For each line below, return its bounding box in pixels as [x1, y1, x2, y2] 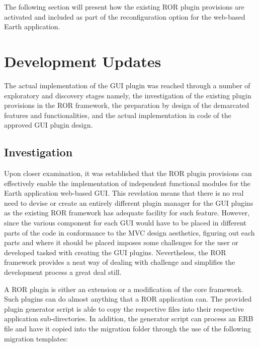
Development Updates [4, 50, 161, 71]
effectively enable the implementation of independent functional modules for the [4, 178, 250, 188]
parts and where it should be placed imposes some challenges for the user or [4, 237, 238, 248]
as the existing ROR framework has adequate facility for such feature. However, [4, 207, 250, 218]
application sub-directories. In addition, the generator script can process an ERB [4, 313, 253, 324]
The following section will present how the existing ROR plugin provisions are [4, 2, 244, 12]
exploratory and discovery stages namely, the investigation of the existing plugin [4, 90, 251, 100]
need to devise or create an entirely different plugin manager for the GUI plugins [4, 197, 253, 208]
